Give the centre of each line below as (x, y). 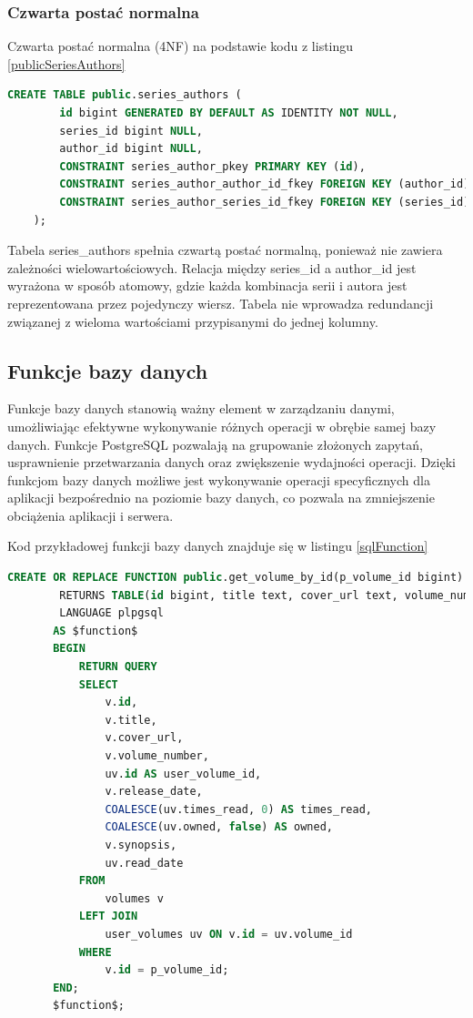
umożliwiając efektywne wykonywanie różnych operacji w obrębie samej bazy (222, 426)
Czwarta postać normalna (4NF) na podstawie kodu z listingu (181, 46)
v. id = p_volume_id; (167, 970)
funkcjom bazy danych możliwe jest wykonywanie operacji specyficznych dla (219, 479)
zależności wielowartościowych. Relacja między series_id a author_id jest (212, 267)
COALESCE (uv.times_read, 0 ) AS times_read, (238, 809)
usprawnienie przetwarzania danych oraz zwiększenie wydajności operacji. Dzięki (231, 462)
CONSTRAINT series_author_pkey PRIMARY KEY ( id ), (212, 166)
